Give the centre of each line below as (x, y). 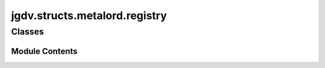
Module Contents (44, 51)
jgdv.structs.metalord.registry (89, 16)
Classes (28, 32)
